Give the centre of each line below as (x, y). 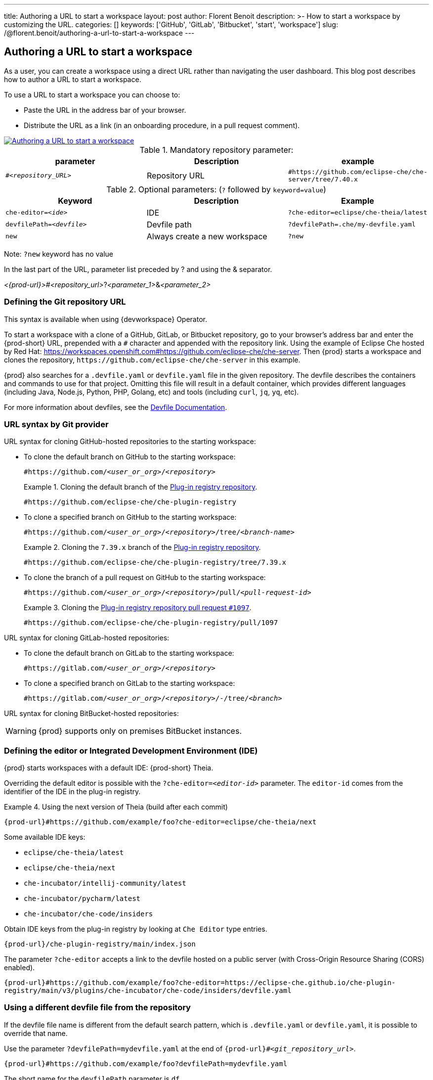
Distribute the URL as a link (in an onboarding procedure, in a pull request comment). (162, 125)
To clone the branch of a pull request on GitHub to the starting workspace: (145, 578)
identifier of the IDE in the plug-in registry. (72, 792)
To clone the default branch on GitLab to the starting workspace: (129, 653)
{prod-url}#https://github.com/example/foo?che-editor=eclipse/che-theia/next (160, 822)
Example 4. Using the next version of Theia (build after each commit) (116, 807)
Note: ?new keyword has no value (59, 254)
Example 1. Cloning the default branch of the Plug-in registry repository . (141, 487)
